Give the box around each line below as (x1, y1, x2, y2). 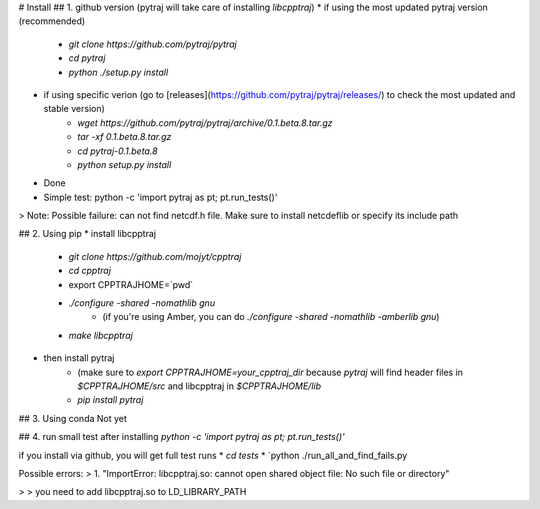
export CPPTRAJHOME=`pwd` (68, 278, 194, 290)
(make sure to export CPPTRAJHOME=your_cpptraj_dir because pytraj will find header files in (77, 366, 464, 378)
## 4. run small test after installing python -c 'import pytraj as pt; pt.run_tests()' (18, 431, 345, 443)
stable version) (43, 103, 105, 115)
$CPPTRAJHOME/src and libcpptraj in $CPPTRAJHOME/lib (77, 380, 322, 392)
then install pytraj (43, 352, 115, 364)
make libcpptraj (68, 329, 134, 341)
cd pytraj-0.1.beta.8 (77, 145, 159, 157)
